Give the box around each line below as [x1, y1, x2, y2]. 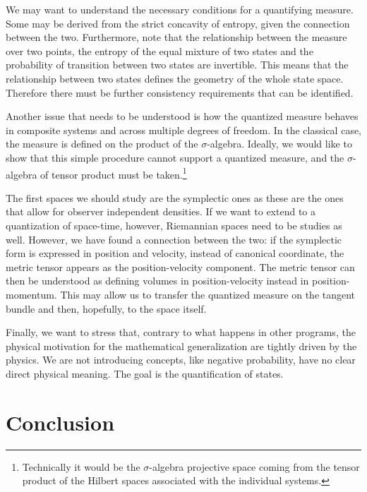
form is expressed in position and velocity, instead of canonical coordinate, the [6, 246, 344, 260]
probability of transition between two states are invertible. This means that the [6, 57, 349, 72]
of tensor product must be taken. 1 [40, 164, 187, 181]
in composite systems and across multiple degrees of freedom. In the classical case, [6, 122, 362, 137]
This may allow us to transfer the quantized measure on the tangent [60, 287, 356, 301]
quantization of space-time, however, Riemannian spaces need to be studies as [6, 217, 342, 232]
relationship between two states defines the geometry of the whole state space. [6, 71, 344, 85]
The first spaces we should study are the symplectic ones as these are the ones [6, 190, 344, 205]
